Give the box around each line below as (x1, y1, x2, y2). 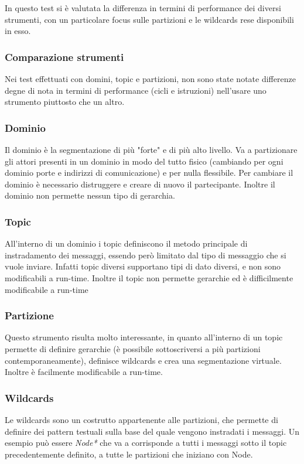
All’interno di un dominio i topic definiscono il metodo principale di (5, 237, 248, 250)
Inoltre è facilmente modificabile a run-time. (5, 366, 163, 378)
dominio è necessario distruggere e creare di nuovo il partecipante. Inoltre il (5, 178, 275, 190)
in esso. (5, 25, 31, 37)
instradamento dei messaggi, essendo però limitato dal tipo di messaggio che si (5, 248, 286, 261)
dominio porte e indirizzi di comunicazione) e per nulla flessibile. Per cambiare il (5, 166, 293, 179)
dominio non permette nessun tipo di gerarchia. (5, 189, 175, 202)
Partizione (5, 308, 54, 323)
